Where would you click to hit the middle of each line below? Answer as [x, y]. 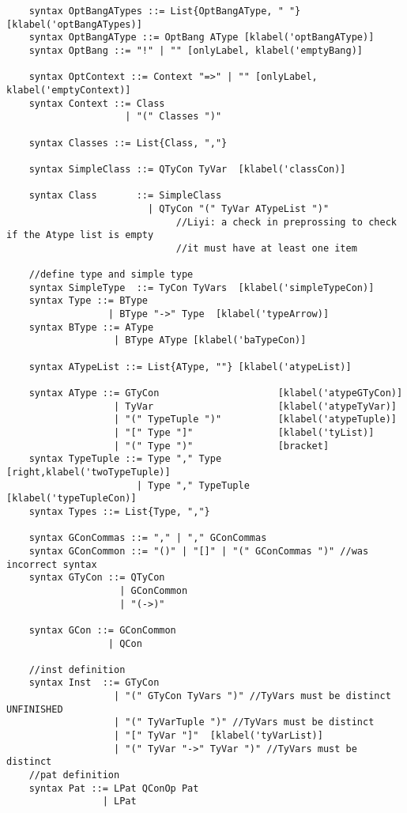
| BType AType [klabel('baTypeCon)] [210, 340]
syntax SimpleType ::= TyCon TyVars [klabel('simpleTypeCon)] [202, 287]
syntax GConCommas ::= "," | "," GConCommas [148, 538]
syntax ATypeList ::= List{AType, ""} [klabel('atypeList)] [190, 367]
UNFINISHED [35, 709]
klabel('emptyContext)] [69, 90]
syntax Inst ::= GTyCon [94, 683]
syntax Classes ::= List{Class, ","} [128, 143]
